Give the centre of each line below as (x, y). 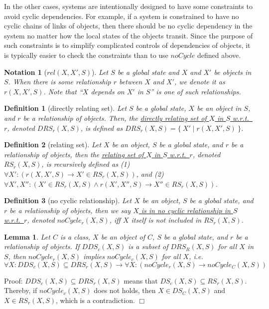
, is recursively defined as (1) (86, 164)
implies (94, 256)
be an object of (123, 236)
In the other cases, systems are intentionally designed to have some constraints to (128, 6)
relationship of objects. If (42, 246)
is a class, (75, 236)
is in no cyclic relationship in (186, 210)
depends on (108, 91)
